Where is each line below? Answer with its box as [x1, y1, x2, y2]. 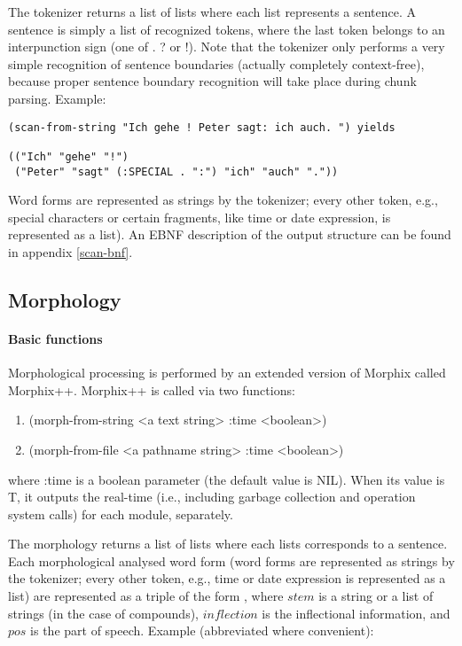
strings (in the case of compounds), [8, 603, 200, 622]
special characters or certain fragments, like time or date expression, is [8, 207, 391, 226]
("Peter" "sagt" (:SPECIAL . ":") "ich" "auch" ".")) [14, 165, 339, 178]
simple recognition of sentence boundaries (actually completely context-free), [8, 54, 425, 73]
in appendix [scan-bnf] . [8, 242, 133, 261]
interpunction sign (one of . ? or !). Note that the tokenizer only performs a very [8, 37, 445, 56]
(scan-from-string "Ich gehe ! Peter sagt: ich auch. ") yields [8, 121, 395, 134]
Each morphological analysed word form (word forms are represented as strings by [8, 551, 455, 570]
